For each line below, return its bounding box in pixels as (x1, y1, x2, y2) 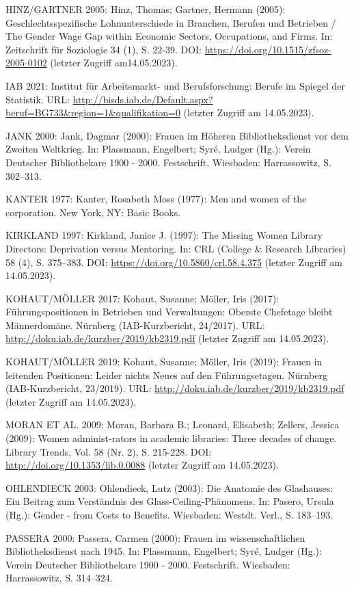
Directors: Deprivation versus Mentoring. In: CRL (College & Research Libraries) (5, 241, 346, 255)
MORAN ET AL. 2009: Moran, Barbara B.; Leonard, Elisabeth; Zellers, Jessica (5, 417, 340, 432)
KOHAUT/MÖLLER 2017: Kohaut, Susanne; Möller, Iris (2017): (5, 291, 280, 305)
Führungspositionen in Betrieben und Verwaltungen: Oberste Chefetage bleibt (5, 304, 333, 319)
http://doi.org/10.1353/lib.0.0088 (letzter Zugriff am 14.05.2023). (5, 458, 279, 472)
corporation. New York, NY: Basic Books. (5, 205, 181, 219)
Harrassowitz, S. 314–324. (5, 571, 113, 585)
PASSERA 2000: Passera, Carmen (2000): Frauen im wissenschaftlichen (5, 530, 305, 545)
